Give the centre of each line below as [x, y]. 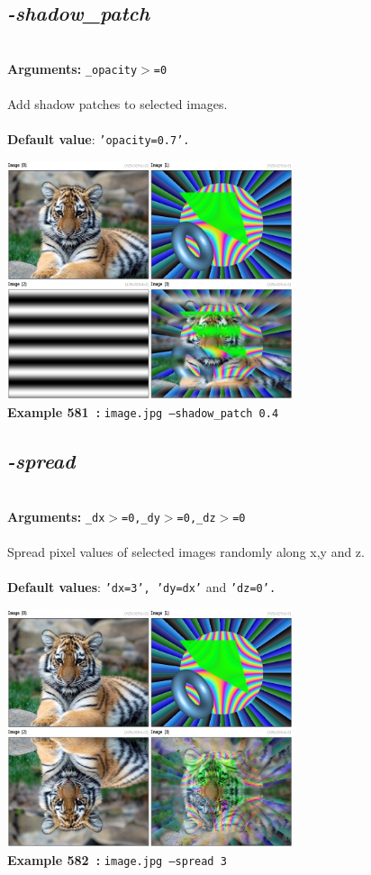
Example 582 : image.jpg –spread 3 [117, 859]
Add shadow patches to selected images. [118, 104]
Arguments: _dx [56, 516]
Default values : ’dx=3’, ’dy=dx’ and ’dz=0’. [142, 586]
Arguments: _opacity [72, 68]
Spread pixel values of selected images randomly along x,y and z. [186, 551]
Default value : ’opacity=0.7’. [99, 139]
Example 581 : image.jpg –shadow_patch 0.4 [143, 412]
